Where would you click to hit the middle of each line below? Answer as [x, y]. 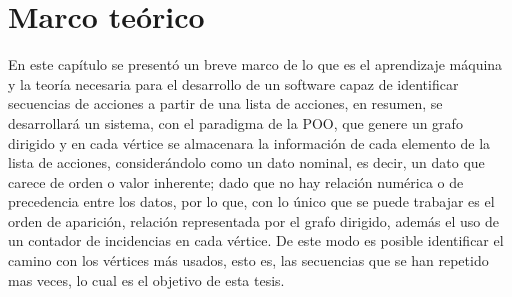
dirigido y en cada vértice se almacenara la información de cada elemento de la [249, 142]
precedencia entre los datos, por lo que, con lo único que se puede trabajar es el [251, 201]
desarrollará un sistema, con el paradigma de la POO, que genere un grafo [235, 122]
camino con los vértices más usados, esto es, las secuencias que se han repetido [248, 260]
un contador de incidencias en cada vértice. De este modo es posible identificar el [256, 240]
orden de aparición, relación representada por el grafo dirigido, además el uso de [253, 220]
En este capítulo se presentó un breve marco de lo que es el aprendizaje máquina [255, 64]
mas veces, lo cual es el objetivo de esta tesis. [146, 279]
